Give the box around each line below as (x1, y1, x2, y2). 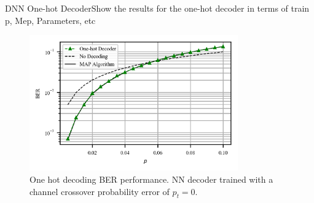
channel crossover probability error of (29, 185, 170, 197)
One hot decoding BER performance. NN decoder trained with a (29, 172, 273, 185)
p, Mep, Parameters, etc (5, 13, 96, 26)
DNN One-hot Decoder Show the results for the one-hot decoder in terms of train (5, 2, 310, 14)
